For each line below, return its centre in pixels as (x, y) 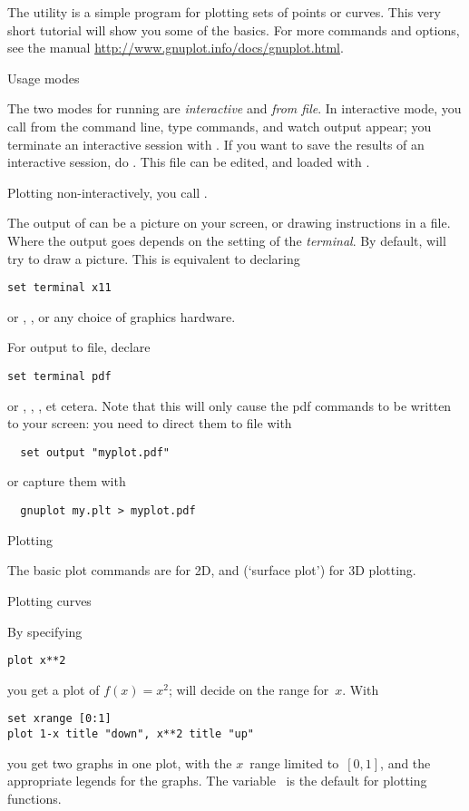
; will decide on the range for (249, 689)
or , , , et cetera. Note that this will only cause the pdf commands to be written (230, 405)
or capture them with (67, 481)
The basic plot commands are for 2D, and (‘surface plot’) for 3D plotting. (212, 570)
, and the (405, 762)
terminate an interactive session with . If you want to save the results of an (216, 144)
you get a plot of (54, 689)
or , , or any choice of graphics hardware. (122, 316)
